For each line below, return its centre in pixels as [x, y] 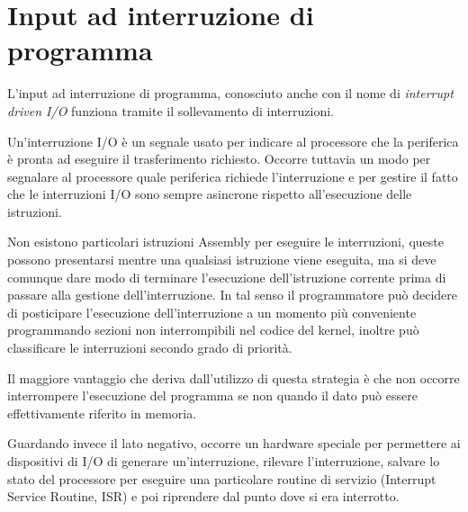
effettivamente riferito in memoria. [102, 413]
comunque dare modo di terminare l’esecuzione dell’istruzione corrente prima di [227, 277]
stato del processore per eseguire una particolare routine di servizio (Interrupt [222, 478]
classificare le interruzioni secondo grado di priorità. [150, 348]
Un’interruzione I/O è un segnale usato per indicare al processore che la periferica [233, 141]
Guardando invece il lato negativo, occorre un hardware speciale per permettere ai [234, 443]
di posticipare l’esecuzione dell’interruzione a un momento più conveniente [212, 312]
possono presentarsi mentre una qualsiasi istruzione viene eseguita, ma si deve [222, 260]
